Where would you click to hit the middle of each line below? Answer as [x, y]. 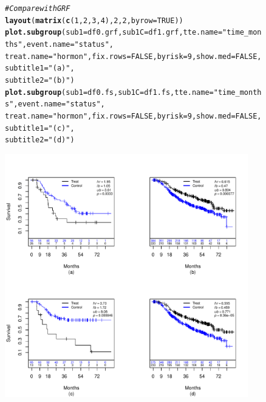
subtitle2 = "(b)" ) [40, 80]
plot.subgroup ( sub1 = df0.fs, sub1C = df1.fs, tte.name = [109, 92]
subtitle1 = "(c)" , [40, 128]
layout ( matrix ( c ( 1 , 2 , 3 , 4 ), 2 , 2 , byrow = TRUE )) [94, 20]
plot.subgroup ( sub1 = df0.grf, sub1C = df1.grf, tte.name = [114, 33]
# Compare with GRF [38, 9]
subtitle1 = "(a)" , [40, 68]
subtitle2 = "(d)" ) [40, 140]
